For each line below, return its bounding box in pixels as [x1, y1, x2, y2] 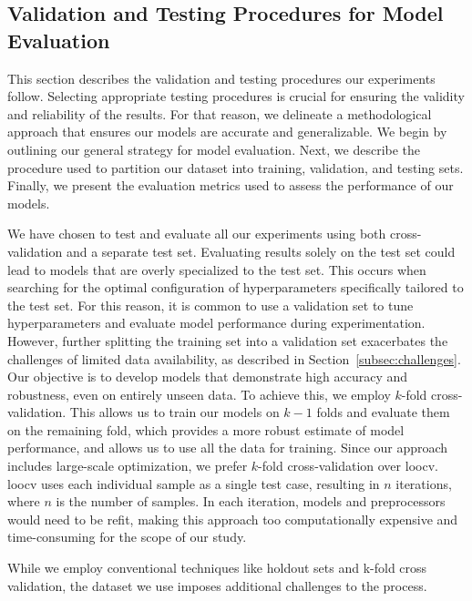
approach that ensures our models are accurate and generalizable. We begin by [7, 122, 447, 141]
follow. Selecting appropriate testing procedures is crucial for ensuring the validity [7, 87, 465, 106]
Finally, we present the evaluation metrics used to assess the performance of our [7, 176, 454, 195]
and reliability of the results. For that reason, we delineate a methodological [7, 104, 432, 123]
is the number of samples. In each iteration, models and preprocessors [56, 492, 446, 511]
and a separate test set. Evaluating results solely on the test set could [66, 241, 456, 260]
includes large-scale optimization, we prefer [7, 456, 248, 475]
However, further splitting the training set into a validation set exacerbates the [7, 331, 448, 350]
